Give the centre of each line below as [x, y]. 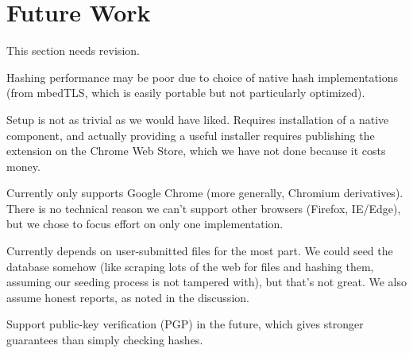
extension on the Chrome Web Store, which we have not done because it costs [196, 151]
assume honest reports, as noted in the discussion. [128, 297]
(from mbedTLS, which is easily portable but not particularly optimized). [186, 93]
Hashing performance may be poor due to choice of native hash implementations [203, 77]
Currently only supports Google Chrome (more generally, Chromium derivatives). [205, 193]
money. [23, 166]
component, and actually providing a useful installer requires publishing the [191, 135]
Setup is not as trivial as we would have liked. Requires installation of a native [198, 119]
